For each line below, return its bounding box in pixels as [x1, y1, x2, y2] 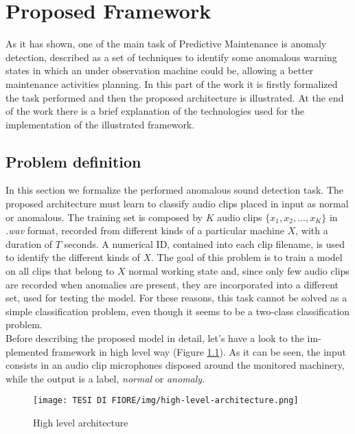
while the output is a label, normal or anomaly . [5, 371, 205, 385]
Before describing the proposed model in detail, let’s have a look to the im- [5, 331, 321, 345]
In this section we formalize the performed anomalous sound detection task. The [5, 183, 344, 197]
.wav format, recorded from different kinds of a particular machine [5, 223, 284, 238]
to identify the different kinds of [5, 250, 140, 264]
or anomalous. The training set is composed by [5, 209, 203, 224]
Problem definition [5, 150, 141, 172]
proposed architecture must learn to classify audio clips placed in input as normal [5, 196, 349, 211]
